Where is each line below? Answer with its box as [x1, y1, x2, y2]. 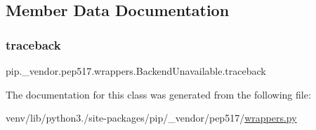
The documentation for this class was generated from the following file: [6, 87, 311, 101]
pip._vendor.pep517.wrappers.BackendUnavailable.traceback [6, 64, 266, 78]
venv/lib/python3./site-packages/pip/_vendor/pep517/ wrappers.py [6, 110, 297, 125]
